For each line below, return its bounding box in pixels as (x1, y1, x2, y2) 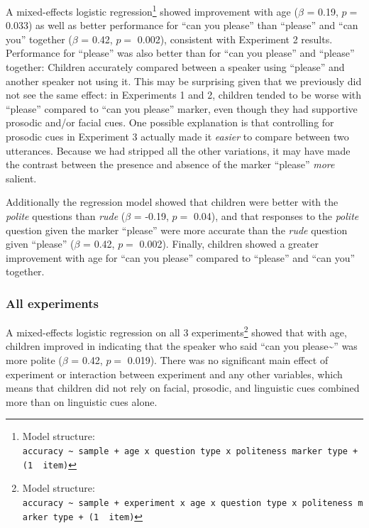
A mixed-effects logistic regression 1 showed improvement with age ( (6, 2, 298, 18)
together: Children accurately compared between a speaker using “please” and (6, 60, 345, 75)
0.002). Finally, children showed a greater (139, 236, 319, 251)
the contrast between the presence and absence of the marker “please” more (6, 157, 335, 172)
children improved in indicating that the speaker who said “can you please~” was (6, 339, 358, 353)
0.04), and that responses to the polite (193, 208, 359, 223)
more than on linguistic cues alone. (6, 394, 158, 409)
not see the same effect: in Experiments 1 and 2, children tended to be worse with (6, 87, 362, 102)
